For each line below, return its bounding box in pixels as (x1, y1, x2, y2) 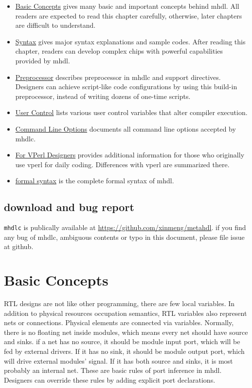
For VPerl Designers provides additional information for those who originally (15, 150, 245, 160)
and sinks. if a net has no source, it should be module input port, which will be (4, 336, 240, 347)
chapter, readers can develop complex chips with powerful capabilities (15, 46, 223, 56)
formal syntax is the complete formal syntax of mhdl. (15, 175, 174, 186)
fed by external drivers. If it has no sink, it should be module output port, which (4, 346, 245, 356)
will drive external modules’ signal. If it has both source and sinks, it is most (4, 355, 233, 366)
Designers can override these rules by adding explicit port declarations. (4, 374, 216, 385)
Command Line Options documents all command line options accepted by (15, 123, 236, 134)
